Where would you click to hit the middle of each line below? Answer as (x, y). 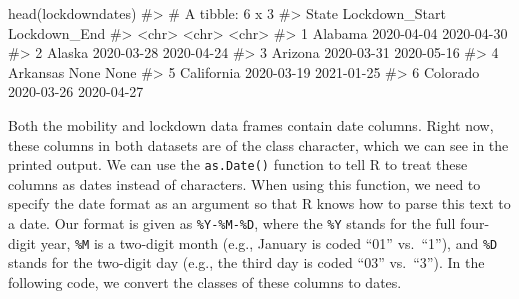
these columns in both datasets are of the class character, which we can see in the (258, 144)
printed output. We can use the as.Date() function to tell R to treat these (238, 164)
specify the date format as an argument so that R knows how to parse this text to (259, 203)
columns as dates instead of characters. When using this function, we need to (244, 183)
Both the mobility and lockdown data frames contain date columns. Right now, (251, 124)
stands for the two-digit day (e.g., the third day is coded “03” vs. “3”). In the (246, 262)
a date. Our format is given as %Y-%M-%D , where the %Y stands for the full (232, 223)
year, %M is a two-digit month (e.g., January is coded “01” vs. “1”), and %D (269, 242)
